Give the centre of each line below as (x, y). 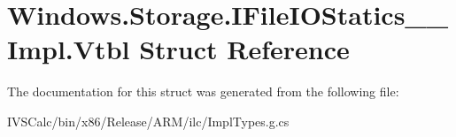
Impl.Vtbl (69, 49)
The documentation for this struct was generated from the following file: (203, 91)
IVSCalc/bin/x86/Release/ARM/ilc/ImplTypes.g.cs (148, 121)
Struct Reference (244, 49)
